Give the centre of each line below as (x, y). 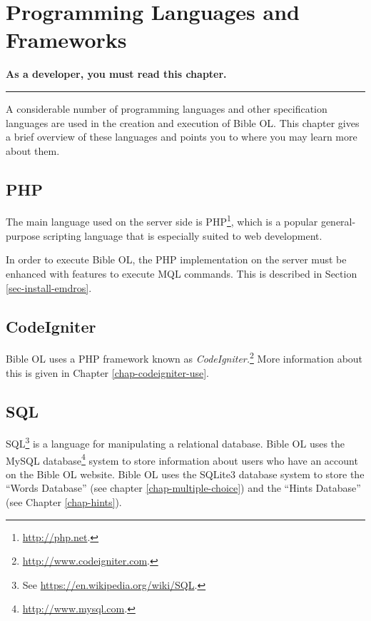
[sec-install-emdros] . (49, 287)
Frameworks (66, 40)
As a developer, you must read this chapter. (116, 74)
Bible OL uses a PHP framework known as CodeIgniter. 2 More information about (184, 357)
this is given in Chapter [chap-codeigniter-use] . (107, 372)
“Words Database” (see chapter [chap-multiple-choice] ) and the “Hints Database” (183, 488)
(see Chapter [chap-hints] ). (64, 502)
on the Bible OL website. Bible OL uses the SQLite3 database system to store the (185, 474)
